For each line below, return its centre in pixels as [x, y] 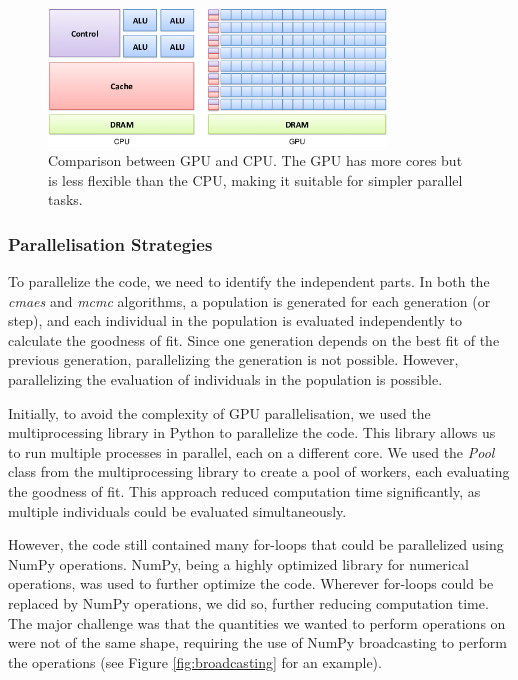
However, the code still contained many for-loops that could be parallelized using [256, 544]
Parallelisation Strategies [110, 243]
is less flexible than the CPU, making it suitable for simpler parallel [255, 179]
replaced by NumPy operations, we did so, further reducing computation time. [248, 603]
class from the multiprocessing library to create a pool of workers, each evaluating [259, 471]
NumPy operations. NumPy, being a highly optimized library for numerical [238, 563]
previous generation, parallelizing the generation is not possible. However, [233, 359]
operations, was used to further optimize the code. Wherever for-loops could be [251, 583]
